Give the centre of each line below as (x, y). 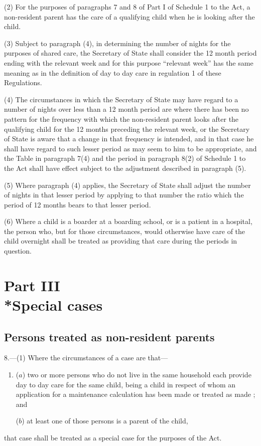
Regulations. (23, 82)
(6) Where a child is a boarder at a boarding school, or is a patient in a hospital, (128, 221)
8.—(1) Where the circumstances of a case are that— (86, 358)
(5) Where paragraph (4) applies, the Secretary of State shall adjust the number (127, 185)
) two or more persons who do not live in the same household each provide (137, 375)
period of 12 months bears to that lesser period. (78, 204)
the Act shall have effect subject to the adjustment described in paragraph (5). (125, 168)
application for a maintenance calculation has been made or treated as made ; (136, 394)
